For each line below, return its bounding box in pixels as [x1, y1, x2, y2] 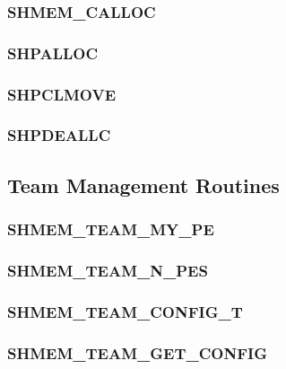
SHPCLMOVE [7, 83, 117, 105]
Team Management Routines [7, 171, 280, 198]
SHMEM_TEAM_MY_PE [7, 218, 214, 241]
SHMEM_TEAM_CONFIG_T [7, 300, 243, 322]
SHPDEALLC [7, 124, 111, 146]
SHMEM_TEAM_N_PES [7, 259, 208, 281]
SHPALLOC [7, 41, 99, 64]
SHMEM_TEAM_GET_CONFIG [7, 341, 267, 364]
